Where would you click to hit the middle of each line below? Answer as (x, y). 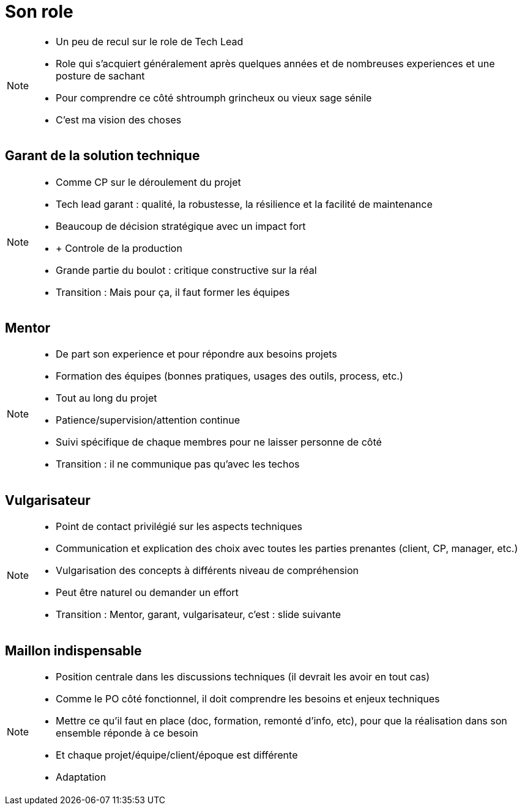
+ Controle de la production (119, 248)
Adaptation (81, 777)
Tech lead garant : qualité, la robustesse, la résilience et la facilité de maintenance (244, 204)
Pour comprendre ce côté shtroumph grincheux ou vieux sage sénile (214, 98)
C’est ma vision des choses (119, 120)
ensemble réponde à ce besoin (127, 733)
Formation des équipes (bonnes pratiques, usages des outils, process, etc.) (229, 376)
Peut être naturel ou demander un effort (147, 593)
